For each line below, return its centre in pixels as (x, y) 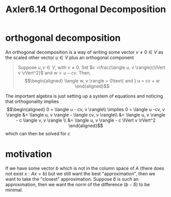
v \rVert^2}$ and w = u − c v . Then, (54, 73)
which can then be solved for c (38, 133)
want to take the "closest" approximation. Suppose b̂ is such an (72, 179)
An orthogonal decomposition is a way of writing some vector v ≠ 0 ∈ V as (84, 52)
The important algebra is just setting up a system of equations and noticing (84, 96)
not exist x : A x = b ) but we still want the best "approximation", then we (80, 174)
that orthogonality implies (32, 101)
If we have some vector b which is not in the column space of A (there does (85, 168)
